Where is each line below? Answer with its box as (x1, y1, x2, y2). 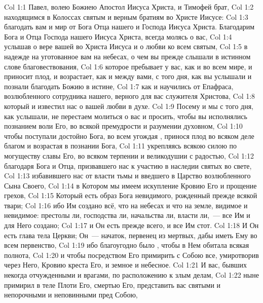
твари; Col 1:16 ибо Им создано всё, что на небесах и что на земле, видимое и (4, 200, 248, 210)
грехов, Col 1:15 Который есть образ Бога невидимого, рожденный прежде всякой (4, 190, 257, 201)
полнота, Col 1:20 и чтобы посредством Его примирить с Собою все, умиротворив (4, 249, 259, 260)
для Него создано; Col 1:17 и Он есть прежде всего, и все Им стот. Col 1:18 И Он (4, 220, 259, 231)
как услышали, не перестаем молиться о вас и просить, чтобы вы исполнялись (4, 110, 247, 121)
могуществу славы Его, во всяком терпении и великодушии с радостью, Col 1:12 (4, 150, 254, 161)
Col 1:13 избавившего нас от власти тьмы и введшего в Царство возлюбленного (4, 170, 251, 181)
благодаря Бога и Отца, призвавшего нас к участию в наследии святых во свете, (4, 160, 252, 171)
